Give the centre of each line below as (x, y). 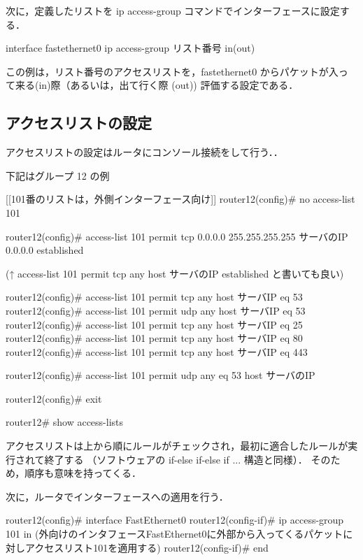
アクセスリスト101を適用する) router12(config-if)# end (147, 547)
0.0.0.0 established (45, 250)
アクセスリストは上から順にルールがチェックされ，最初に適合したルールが (177, 446)
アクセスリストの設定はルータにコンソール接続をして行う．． (144, 152)
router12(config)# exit (54, 398)
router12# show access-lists (65, 422)
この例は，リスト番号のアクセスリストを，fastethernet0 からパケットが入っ (177, 71)
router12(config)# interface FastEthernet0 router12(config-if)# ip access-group (175, 520)
